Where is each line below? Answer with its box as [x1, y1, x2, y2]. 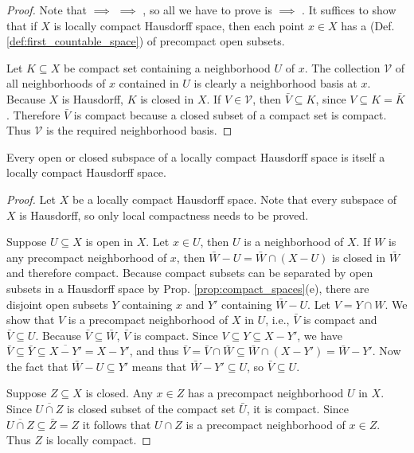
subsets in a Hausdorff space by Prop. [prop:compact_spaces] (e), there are [6, 279, 369, 296]
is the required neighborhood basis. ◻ [46, 122, 232, 139]
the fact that [6, 357, 68, 374]
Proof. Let [6, 190, 56, 207]
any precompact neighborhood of [6, 248, 167, 265]
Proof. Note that [6, 2, 88, 18]
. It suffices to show [302, 2, 396, 18]
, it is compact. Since [246, 400, 350, 417]
